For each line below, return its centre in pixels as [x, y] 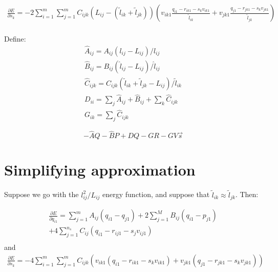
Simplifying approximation [100, 170]
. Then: [247, 194]
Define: [15, 39]
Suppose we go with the [41, 194]
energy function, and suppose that [156, 194]
